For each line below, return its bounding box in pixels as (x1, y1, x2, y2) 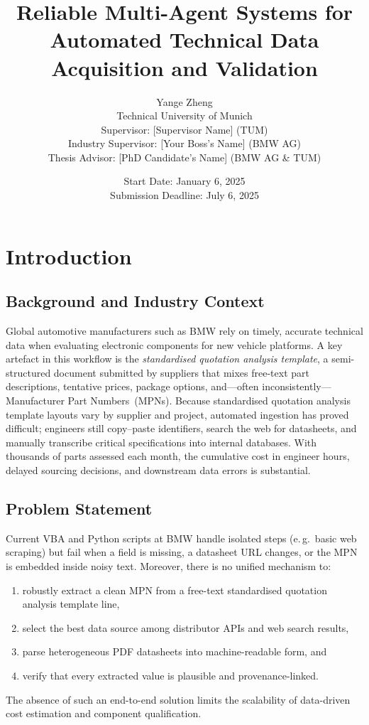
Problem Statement (6, 497, 153, 519)
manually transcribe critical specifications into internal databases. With (6, 434, 317, 449)
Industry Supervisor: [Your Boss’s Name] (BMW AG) (67, 136, 302, 151)
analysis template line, (22, 596, 120, 611)
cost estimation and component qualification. (6, 706, 202, 721)
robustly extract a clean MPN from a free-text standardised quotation (22, 582, 327, 597)
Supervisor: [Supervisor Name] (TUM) (101, 122, 268, 136)
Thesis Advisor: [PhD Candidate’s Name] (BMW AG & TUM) (48, 149, 321, 164)
